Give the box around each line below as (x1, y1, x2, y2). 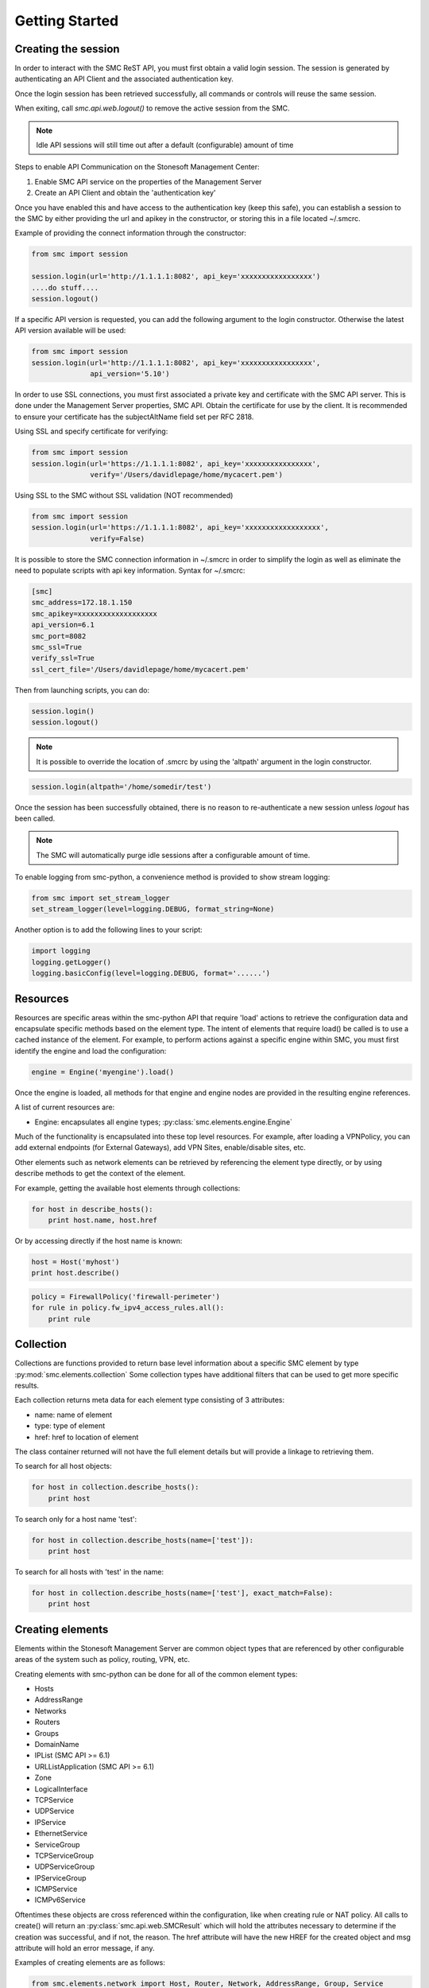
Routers (34, 1718, 60, 1727)
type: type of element (34, 1421, 106, 1431)
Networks (34, 1706, 67, 1715)
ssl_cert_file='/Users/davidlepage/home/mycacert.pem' (31, 665, 249, 674)
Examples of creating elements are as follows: (14, 1958, 166, 1967)
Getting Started (14, 12, 119, 29)
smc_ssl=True (31, 643, 83, 652)
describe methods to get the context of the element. (14, 1169, 186, 1178)
